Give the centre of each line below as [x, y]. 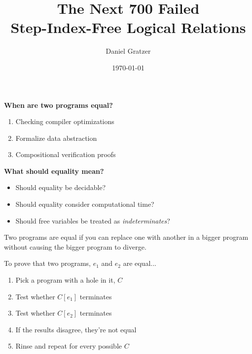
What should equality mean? [54, 171]
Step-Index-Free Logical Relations [128, 27]
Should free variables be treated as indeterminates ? [93, 220]
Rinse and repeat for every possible [69, 346]
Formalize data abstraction [56, 138]
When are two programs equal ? [58, 105]
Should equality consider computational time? [85, 204]
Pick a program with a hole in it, [65, 280]
